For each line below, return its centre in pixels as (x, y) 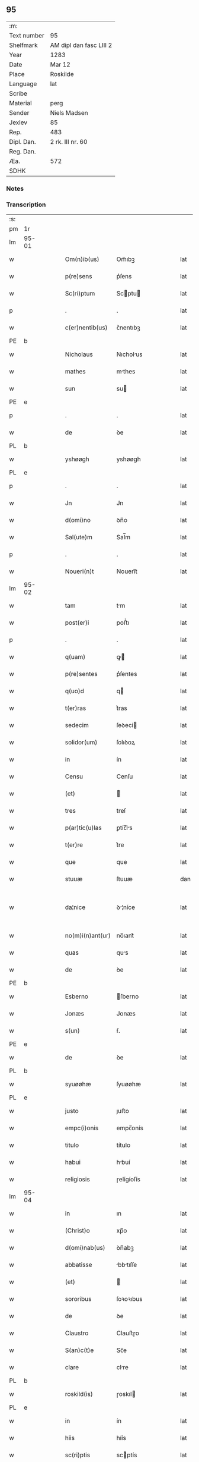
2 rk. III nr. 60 (69, 142)
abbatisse (78, 1265)
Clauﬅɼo (128, 1333)
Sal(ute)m (79, 537)
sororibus (78, 1299)
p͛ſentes (127, 674)
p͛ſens (124, 276)
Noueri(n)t (79, 571)
